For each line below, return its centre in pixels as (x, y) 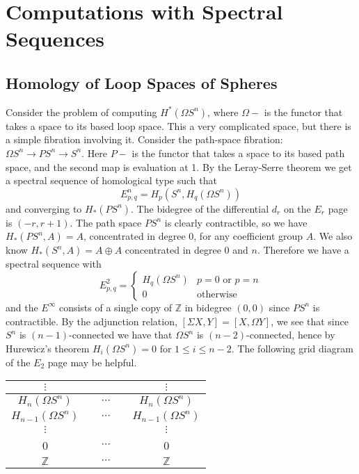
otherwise (217, 295)
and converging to (44, 208)
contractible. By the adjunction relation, (91, 321)
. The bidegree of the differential (200, 208)
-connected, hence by (291, 335)
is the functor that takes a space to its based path (238, 153)
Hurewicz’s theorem (48, 348)
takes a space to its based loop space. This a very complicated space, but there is (178, 125)
